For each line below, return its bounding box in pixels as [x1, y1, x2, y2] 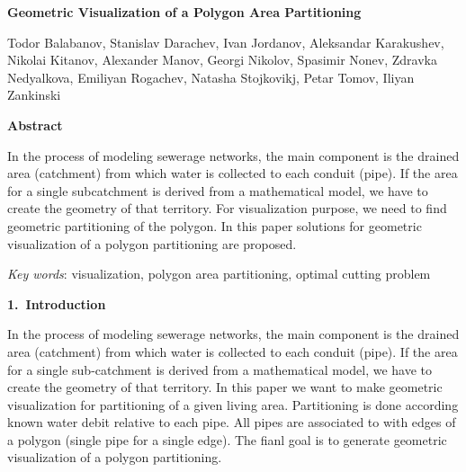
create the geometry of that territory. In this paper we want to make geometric [7, 378, 443, 396]
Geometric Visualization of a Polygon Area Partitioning [7, 3, 362, 21]
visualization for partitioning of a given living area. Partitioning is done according [7, 395, 459, 414]
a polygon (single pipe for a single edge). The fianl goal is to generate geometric [7, 430, 447, 449]
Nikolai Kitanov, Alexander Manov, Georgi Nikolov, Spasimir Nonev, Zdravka [7, 50, 437, 69]
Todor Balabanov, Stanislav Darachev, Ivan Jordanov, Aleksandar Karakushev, [7, 32, 444, 51]
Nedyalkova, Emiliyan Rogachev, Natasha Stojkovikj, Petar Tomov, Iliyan [7, 67, 415, 86]
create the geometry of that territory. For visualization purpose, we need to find [7, 199, 447, 218]
